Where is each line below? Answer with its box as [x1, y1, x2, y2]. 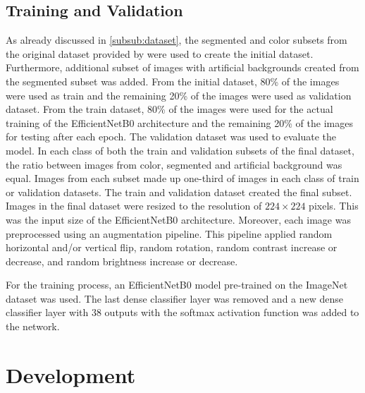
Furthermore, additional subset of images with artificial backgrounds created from [6, 60, 359, 75]
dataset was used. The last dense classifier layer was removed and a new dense [6, 291, 344, 306]
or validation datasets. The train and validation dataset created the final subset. [6, 184, 352, 199]
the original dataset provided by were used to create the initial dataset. [6, 46, 314, 61]
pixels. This [309, 198, 359, 213]
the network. [6, 319, 60, 334]
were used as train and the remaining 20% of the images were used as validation [6, 87, 352, 102]
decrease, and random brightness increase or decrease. [6, 253, 238, 268]
